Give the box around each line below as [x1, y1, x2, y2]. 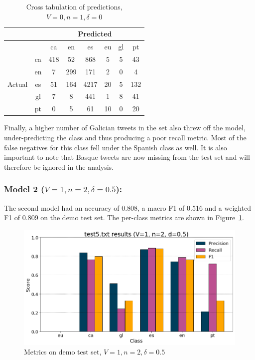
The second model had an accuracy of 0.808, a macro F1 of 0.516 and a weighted [4, 202, 252, 213]
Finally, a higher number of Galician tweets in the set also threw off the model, [4, 122, 246, 133]
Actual [7, 78, 28, 89]
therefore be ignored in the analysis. [4, 161, 114, 172]
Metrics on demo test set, [24, 347, 102, 357]
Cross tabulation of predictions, [26, 1, 123, 11]
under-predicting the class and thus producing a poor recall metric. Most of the [4, 132, 247, 142]
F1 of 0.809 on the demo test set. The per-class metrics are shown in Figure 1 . [4, 212, 245, 223]
